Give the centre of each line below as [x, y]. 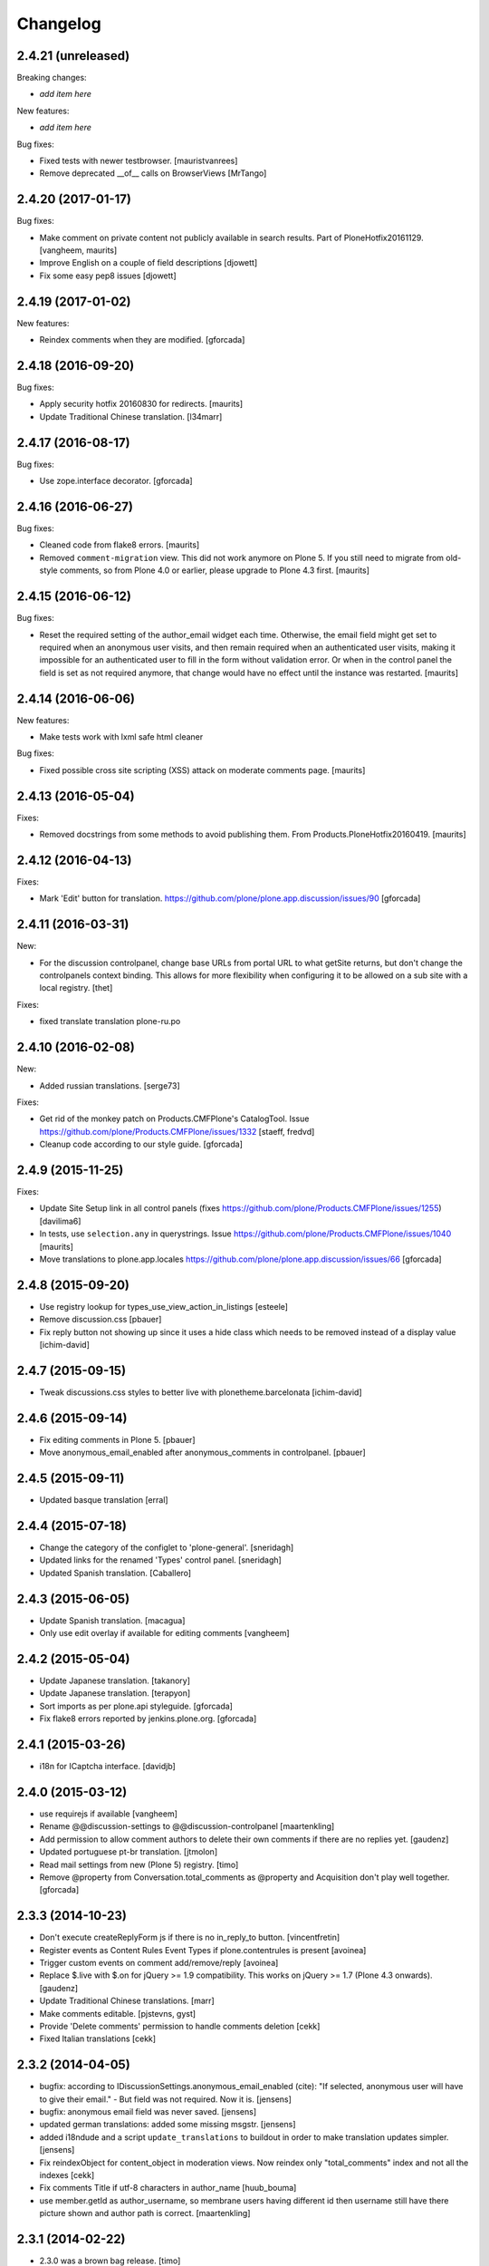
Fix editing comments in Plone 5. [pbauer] [117, 1439]
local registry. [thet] [76, 988]
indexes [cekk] [67, 2175]
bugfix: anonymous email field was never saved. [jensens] [148, 2112]
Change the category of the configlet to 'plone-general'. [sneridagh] [167, 1548]
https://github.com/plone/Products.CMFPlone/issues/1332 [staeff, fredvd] [177, 1131]
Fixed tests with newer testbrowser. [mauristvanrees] [139, 161]
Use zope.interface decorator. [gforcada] [116, 481]
